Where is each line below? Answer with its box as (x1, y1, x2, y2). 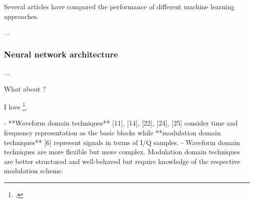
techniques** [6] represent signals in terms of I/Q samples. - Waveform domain (4, 137, 240, 147)
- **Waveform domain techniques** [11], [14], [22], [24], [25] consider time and (4, 118, 238, 128)
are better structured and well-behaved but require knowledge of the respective (4, 156, 240, 166)
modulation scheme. (4, 165, 63, 176)
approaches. (4, 11, 39, 21)
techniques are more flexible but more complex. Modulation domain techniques (4, 147, 240, 157)
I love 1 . (4, 100, 27, 111)
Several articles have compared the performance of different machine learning (4, 1, 235, 11)
